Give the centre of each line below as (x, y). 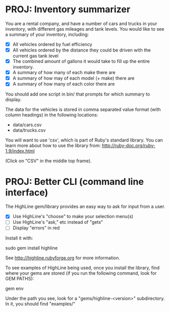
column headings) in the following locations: (52, 115)
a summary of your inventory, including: (47, 34)
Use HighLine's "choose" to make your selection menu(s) (73, 217)
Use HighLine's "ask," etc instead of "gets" (58, 222)
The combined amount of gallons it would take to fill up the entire (81, 61)
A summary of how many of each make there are (64, 73)
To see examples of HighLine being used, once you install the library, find (82, 268)
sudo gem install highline (31, 248)
